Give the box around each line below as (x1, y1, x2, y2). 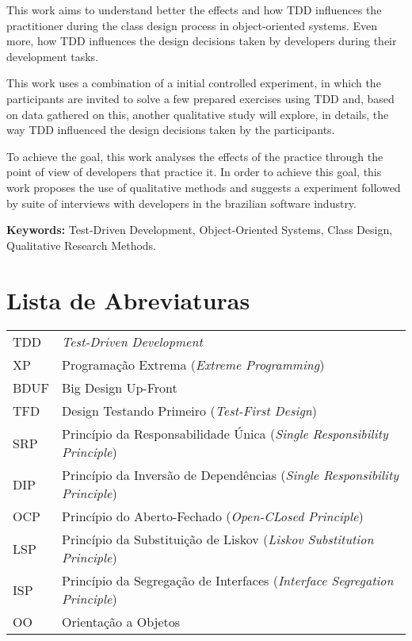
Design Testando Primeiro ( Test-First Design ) (62, 401, 317, 420)
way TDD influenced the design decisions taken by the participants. (6, 121, 335, 138)
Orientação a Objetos (62, 612, 181, 631)
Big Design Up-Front (62, 378, 177, 397)
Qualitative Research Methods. (6, 236, 156, 253)
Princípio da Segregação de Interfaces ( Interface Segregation (62, 571, 394, 590)
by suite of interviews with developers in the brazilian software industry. (6, 194, 357, 211)
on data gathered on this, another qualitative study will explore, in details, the (6, 106, 389, 122)
